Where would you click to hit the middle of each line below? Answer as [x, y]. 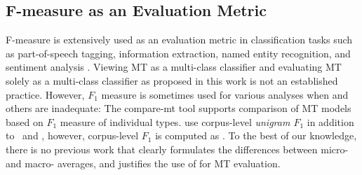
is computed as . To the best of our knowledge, [256, 135]
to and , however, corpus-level [72, 135]
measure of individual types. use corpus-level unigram [175, 121]
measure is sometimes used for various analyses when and [225, 94]
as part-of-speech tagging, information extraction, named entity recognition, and [178, 53]
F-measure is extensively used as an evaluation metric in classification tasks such [179, 40]
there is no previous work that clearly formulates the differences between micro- [177, 149]
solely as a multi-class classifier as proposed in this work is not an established [172, 80]
